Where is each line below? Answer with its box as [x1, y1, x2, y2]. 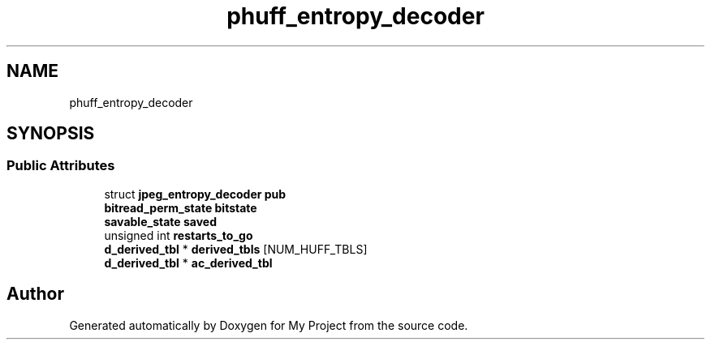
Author [6, 284, 64, 305]
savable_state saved [104, 214, 217, 229]
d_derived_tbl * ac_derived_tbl [104, 255, 273, 270]
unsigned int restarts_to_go [104, 228, 253, 242]
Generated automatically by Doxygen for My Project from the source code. [69, 318, 468, 332]
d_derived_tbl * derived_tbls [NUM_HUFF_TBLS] [104, 241, 368, 256]
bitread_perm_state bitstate [104, 200, 257, 215]
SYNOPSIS [6, 123, 95, 144]
